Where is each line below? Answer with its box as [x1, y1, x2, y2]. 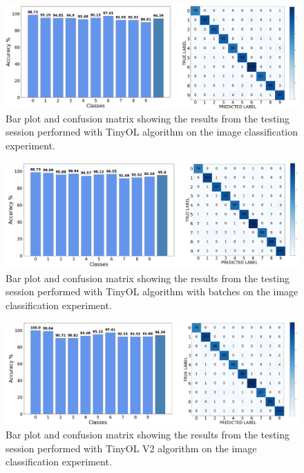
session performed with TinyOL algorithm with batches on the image [6, 284, 298, 299]
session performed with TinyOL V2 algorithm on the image [6, 440, 257, 455]
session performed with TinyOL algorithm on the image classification [6, 124, 298, 139]
